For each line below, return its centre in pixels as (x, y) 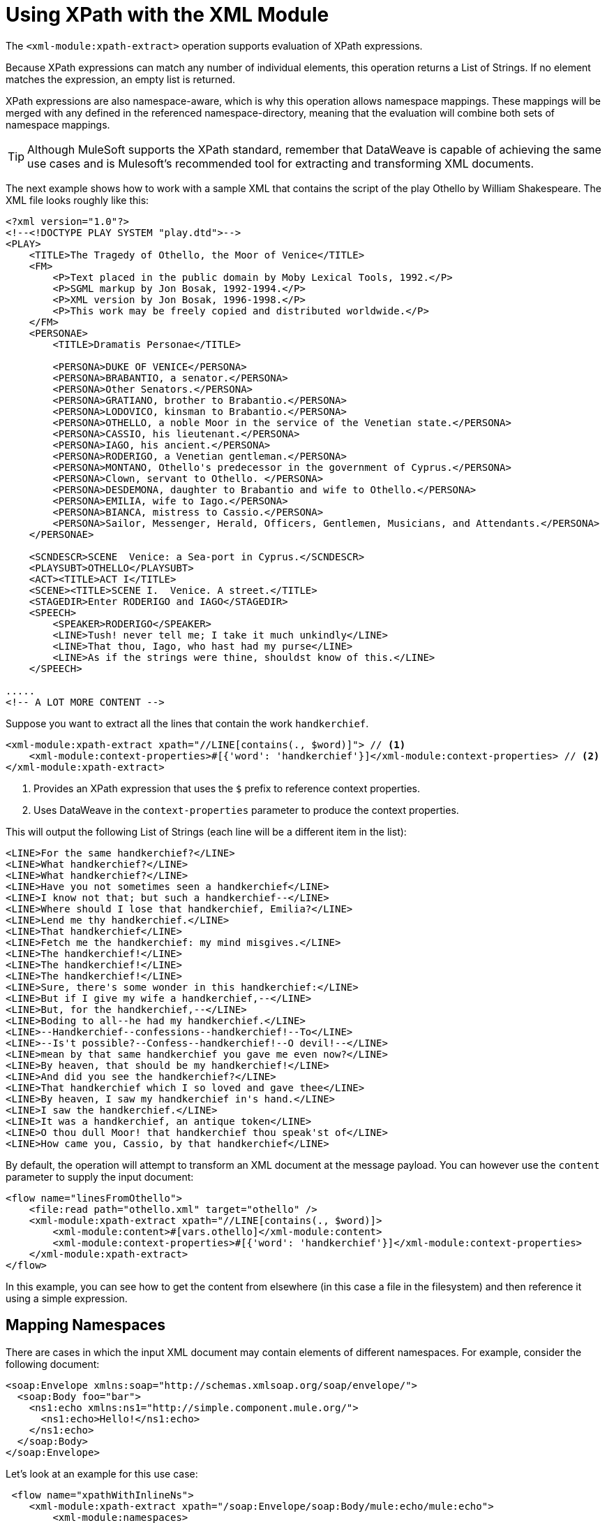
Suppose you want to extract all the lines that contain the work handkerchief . (187, 723)
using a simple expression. (67, 1298)
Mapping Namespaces (86, 1325)
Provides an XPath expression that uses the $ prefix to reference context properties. (227, 788)
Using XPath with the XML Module (167, 15)
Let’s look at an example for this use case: (102, 1473)
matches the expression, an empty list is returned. (121, 79)
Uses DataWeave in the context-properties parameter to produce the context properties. (246, 810)
